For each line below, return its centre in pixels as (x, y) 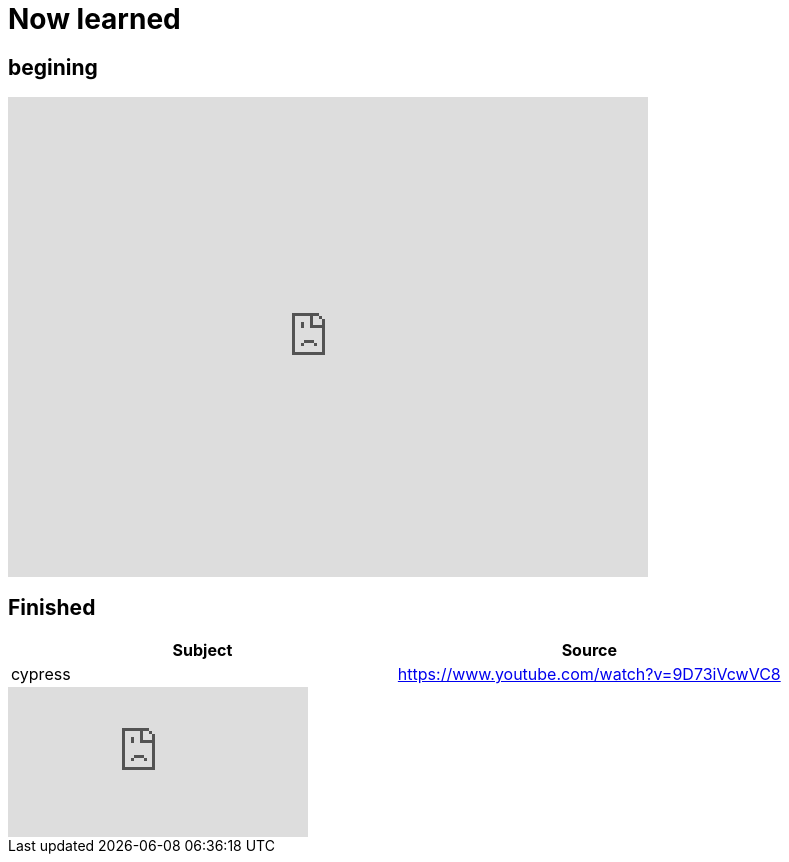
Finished (52, 607)
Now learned (94, 19)
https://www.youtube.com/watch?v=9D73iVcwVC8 (589, 674)
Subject (202, 650)
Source (589, 650)
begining (53, 67)
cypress (41, 674)
